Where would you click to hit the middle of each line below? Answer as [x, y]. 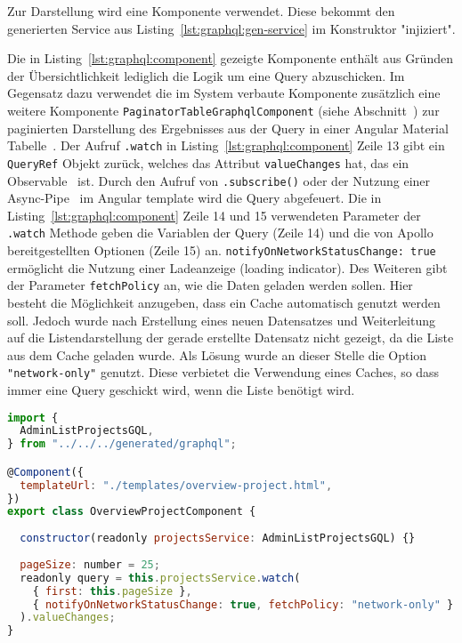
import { [33, 418]
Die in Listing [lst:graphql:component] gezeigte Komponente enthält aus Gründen [230, 58]
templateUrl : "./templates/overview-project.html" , [176, 485]
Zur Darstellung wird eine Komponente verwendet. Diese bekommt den [201, 11]
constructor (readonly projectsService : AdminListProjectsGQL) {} [218, 539]
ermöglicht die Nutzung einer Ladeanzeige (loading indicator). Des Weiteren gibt [227, 267]
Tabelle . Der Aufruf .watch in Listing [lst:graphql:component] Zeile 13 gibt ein [226, 145]
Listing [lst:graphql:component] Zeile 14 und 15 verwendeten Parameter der [214, 215]
